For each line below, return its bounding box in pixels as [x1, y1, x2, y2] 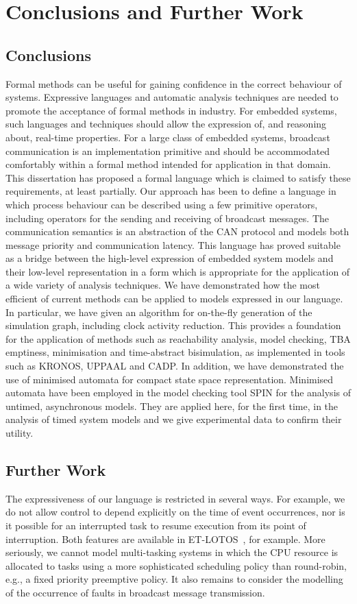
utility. [5, 426, 34, 440]
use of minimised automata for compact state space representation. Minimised [5, 372, 334, 386]
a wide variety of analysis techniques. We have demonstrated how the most [5, 278, 320, 292]
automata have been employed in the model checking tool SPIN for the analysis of [5, 385, 351, 400]
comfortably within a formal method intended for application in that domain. [5, 157, 331, 171]
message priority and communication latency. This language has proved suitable [5, 237, 341, 252]
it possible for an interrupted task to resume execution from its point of [5, 518, 306, 532]
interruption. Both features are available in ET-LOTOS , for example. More [5, 531, 325, 546]
